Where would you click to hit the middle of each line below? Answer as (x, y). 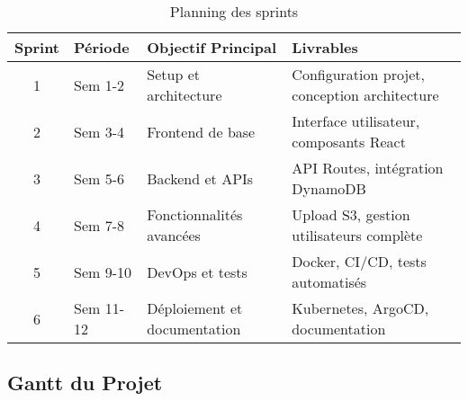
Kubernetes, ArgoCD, (360, 308)
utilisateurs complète (357, 235)
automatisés (329, 282)
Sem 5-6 (99, 178)
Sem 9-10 (103, 272)
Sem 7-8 (99, 225)
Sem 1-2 (99, 85)
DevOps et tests (197, 272)
